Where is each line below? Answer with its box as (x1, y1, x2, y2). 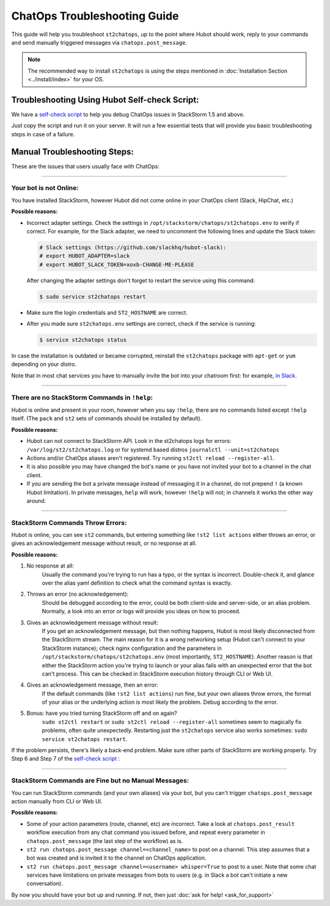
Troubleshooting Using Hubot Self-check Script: (11, 95, 199, 105)
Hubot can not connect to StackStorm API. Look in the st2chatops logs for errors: (26, 437, 232, 445)
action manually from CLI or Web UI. (11, 797, 103, 805)
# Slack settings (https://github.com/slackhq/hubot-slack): (39, 244, 227, 250)
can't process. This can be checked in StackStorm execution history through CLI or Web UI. (42, 670, 273, 678)
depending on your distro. (11, 360, 76, 368)
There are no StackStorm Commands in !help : (11, 393, 153, 401)
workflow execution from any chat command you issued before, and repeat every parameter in (26, 828, 265, 836)
